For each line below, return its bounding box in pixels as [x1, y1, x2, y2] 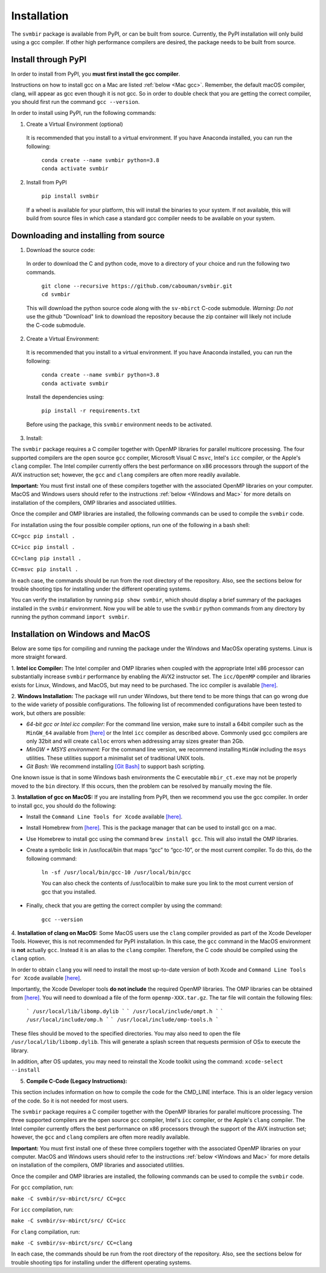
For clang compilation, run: [11, 1228, 80, 1236]
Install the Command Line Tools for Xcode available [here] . [26, 813, 183, 820]
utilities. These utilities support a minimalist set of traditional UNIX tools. [26, 754, 205, 762]
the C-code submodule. [26, 321, 86, 329]
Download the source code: [26, 246, 95, 253]
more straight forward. [11, 653, 68, 661]
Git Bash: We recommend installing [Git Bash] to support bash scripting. [26, 763, 205, 770]
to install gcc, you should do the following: [11, 802, 117, 809]
